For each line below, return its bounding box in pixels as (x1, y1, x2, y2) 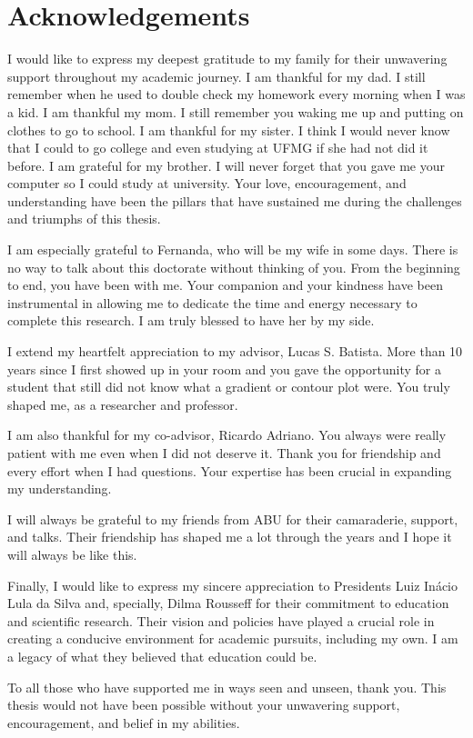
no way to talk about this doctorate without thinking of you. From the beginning (7, 257, 460, 276)
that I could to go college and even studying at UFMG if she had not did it (7, 138, 428, 157)
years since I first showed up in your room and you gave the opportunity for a (7, 359, 441, 378)
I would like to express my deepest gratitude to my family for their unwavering (7, 49, 448, 68)
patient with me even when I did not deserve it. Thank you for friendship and (7, 444, 441, 462)
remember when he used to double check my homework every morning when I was (7, 85, 466, 104)
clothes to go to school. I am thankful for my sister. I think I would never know (7, 120, 450, 139)
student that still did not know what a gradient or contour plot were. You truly (7, 377, 450, 396)
